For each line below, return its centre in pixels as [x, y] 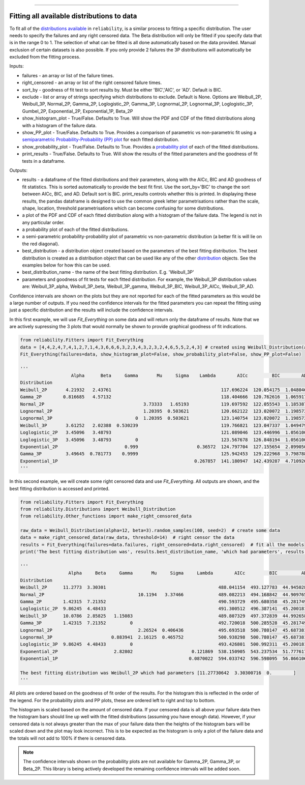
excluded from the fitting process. [45, 57]
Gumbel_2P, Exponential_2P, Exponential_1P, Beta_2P [78, 111]
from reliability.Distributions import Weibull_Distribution [98, 509]
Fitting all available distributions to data [73, 16]
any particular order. [43, 222]
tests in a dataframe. [44, 161]
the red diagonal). [41, 244]
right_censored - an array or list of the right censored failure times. [92, 83]
